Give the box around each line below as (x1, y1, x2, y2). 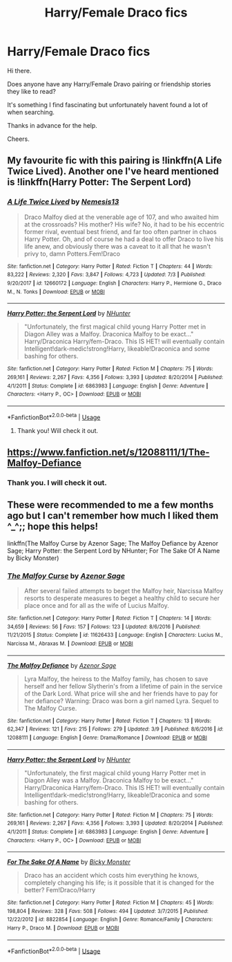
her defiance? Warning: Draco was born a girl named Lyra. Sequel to (23, 696, 219, 705)
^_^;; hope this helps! (7, 521, 99, 532)
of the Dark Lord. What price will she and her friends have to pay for (23, 689, 219, 698)
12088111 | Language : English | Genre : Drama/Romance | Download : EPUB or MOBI (7, 734, 207, 741)
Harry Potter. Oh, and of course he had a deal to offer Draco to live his (23, 235, 224, 243)
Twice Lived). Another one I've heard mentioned (7, 166, 219, 177)
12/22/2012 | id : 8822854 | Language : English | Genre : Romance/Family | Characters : (7, 916, 213, 923)
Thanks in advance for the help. (7, 121, 98, 129)
